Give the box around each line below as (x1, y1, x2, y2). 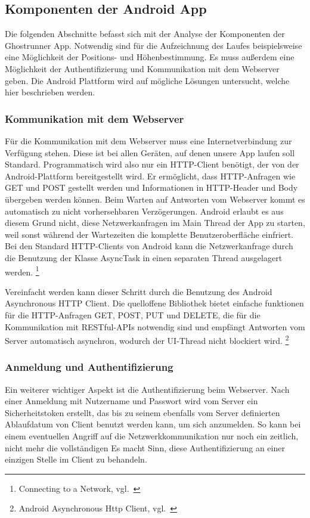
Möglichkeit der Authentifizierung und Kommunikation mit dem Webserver (5, 62, 280, 75)
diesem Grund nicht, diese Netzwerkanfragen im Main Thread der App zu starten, (5, 216, 305, 229)
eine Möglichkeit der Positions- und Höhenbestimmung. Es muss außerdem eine (5, 51, 294, 63)
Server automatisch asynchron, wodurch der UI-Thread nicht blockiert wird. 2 (5, 333, 289, 346)
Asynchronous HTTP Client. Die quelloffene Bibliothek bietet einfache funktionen (5, 297, 304, 309)
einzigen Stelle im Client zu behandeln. (5, 453, 147, 466)
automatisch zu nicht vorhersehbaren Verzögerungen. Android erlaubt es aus (5, 204, 284, 217)
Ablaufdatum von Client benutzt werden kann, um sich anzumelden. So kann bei (5, 418, 301, 430)
